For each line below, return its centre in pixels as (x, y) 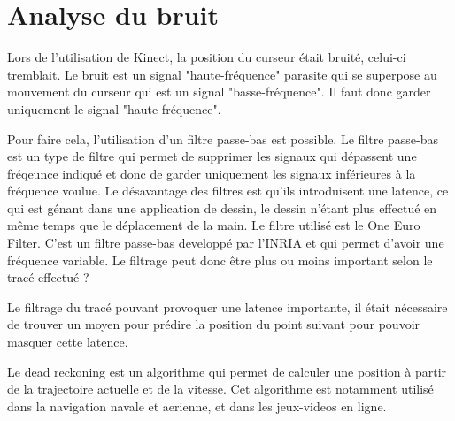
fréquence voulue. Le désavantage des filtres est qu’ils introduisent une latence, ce (228, 191)
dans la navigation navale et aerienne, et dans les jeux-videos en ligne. (197, 406)
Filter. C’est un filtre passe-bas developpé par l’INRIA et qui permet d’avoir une (226, 243)
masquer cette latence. (68, 342)
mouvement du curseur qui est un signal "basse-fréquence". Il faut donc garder (219, 92)
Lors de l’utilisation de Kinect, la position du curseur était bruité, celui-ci (207, 57)
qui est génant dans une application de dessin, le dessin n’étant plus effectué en (222, 207)
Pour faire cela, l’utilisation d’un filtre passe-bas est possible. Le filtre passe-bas (223, 138)
